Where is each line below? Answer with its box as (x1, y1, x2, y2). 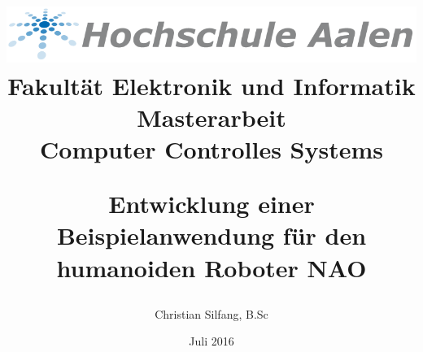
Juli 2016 (189, 332, 234, 350)
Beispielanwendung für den (56, 219, 367, 252)
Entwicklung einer (108, 187, 315, 220)
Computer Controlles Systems (40, 133, 383, 166)
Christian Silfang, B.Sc (155, 305, 268, 322)
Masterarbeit (137, 100, 286, 133)
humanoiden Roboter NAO (56, 250, 367, 284)
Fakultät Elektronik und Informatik (7, 68, 416, 102)
